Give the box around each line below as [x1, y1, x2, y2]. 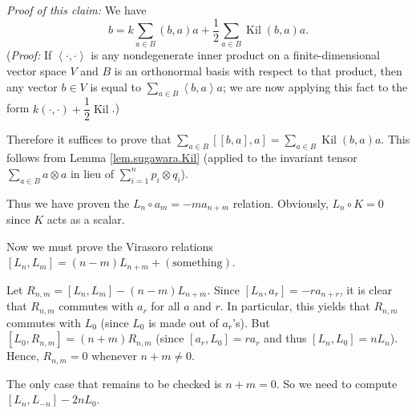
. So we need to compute [276, 375, 398, 391]
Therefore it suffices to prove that [6, 131, 172, 148]
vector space [6, 62, 67, 79]
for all [151, 298, 180, 314]
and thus [264, 330, 307, 346]
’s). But [232, 314, 270, 330]
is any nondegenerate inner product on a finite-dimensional [91, 47, 380, 63]
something [172, 257, 223, 269]
